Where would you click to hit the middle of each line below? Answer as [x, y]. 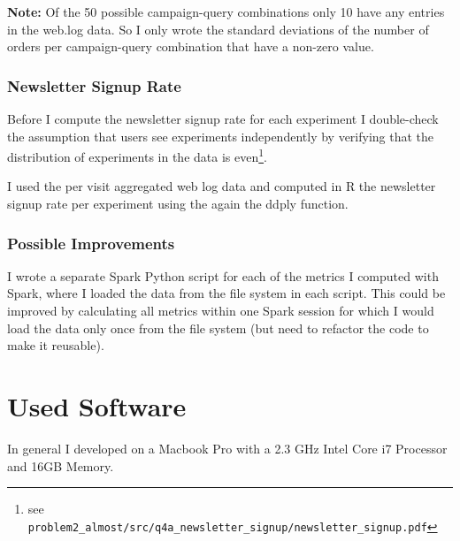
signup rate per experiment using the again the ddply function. [178, 204]
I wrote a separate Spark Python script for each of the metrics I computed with [223, 275]
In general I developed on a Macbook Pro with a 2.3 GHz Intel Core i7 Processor [227, 448]
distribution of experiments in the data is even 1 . [137, 155]
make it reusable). [56, 345]
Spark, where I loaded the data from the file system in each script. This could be [226, 293]
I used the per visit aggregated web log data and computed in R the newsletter [222, 186]
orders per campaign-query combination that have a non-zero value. [191, 46]
